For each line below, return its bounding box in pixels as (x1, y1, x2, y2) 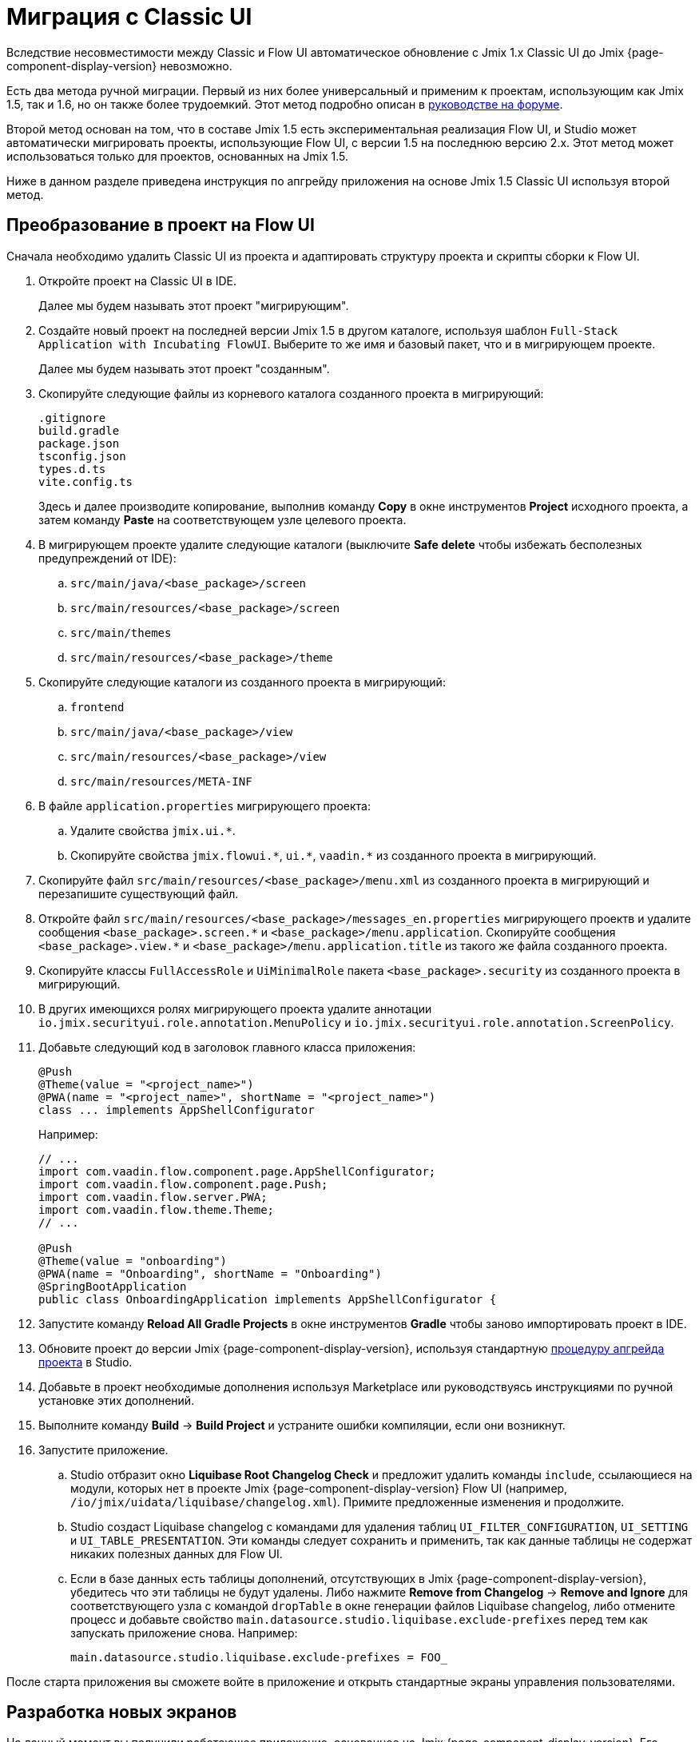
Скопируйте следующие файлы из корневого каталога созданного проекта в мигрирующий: (38, 386, 544, 400)
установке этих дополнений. (38, 1393, 195, 1407)
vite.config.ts (38, 475, 133, 488)
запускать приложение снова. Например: (70, 1625, 298, 1640)
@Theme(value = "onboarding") (38, 1254, 228, 1267)
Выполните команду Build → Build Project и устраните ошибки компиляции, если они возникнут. (38, 1418, 566, 1432)
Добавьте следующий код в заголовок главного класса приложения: (38, 1040, 416, 1054)
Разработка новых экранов (6, 1702, 237, 1723)
